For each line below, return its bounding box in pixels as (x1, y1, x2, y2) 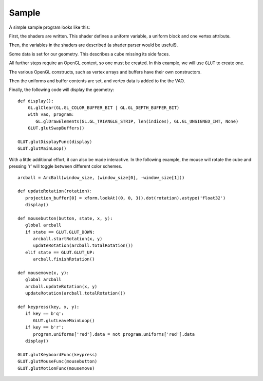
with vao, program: (27, 112, 75, 117)
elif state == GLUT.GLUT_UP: (25, 250, 95, 255)
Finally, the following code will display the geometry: (9, 87, 114, 92)
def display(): (18, 98, 54, 104)
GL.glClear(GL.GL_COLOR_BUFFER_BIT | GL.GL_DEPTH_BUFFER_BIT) (27, 105, 180, 110)
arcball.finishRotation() (33, 256, 95, 262)
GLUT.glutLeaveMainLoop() (33, 318, 95, 323)
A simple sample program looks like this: (9, 24, 90, 30)
